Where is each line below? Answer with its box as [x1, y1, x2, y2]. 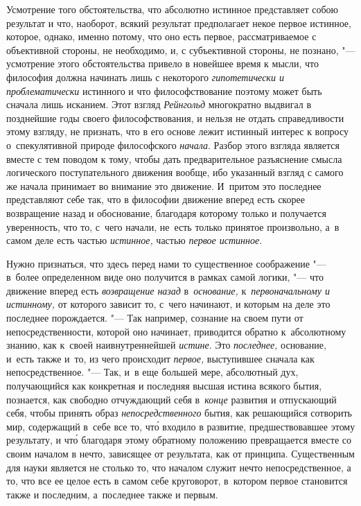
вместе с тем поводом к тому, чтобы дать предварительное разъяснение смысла [6, 151, 342, 166]
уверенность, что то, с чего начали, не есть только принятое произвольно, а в [6, 219, 340, 234]
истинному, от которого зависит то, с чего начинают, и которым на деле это [6, 297, 331, 311]
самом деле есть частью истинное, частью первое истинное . [6, 233, 263, 247]
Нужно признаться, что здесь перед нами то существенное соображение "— [6, 256, 326, 270]
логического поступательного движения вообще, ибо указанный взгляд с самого [6, 165, 344, 180]
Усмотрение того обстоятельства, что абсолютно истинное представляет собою [6, 2, 339, 16]
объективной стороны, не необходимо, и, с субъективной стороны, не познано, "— [6, 42, 355, 57]
